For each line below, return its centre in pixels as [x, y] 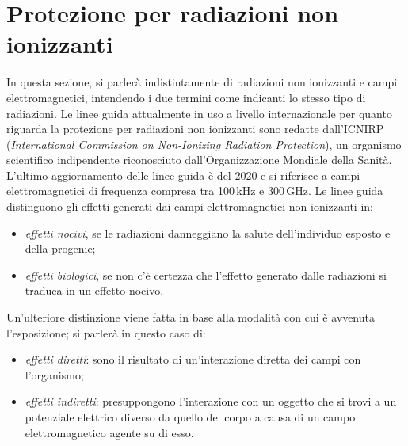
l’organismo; [54, 374]
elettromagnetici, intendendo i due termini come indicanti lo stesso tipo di [186, 97]
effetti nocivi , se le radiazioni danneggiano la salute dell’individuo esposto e [208, 233]
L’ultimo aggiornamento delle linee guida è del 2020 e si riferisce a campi [183, 175]
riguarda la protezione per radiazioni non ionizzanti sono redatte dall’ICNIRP [195, 129]
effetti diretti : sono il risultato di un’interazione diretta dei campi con [193, 359]
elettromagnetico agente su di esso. [109, 432]
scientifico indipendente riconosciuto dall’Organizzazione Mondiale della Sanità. [199, 160]
